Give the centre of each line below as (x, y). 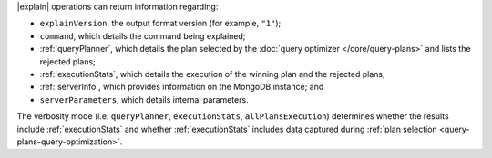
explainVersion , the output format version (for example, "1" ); (160, 24)
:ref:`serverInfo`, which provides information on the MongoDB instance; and (182, 87)
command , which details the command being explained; (143, 35)
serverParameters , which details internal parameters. (144, 99)
